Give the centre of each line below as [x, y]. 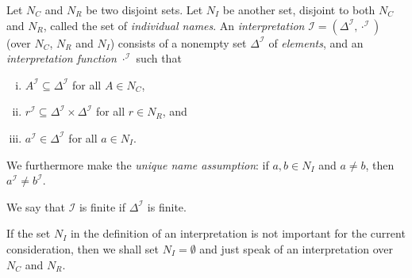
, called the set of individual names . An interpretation [174, 25]
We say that [36, 206]
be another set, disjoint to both [299, 10]
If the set [29, 233]
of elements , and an [316, 42]
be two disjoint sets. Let [144, 10]
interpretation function [62, 58]
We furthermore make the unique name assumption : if [138, 164]
